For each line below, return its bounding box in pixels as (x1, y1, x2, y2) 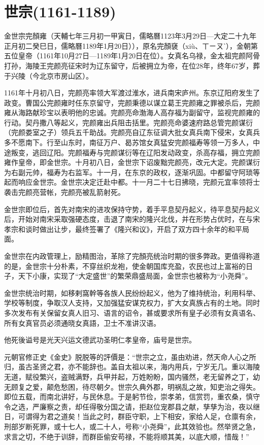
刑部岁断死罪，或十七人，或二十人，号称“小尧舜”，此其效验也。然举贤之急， (4, 421, 260, 431)
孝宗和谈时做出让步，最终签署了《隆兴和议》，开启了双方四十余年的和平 (4, 223, 242, 234)
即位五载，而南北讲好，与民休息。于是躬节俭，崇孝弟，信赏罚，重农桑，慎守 (4, 391, 260, 402)
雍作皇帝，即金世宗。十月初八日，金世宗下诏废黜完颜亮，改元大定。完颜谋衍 (4, 157, 260, 167)
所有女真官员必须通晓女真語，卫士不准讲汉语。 (4, 317, 160, 328)
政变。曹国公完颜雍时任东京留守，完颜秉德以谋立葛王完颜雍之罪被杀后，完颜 (4, 97, 260, 108)
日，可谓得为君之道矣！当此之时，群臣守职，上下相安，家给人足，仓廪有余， (4, 411, 260, 422)
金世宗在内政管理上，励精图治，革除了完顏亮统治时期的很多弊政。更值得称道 (4, 251, 260, 261)
